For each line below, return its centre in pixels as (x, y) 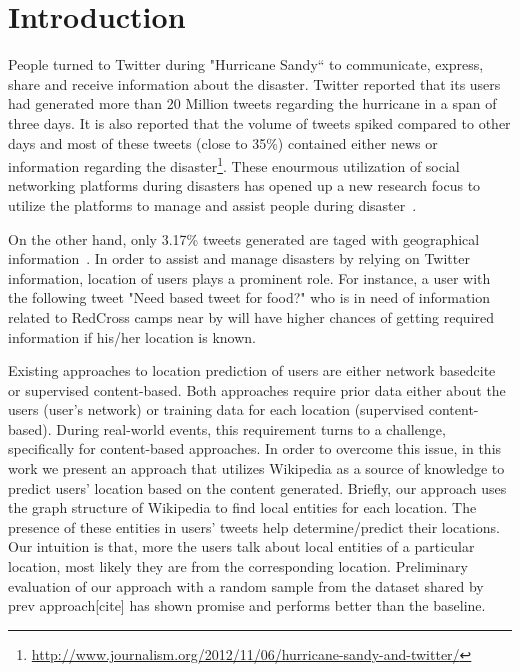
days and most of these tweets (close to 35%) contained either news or (223, 142)
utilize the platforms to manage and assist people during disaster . (212, 204)
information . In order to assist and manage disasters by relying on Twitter (239, 258)
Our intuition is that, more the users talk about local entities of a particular (241, 546)
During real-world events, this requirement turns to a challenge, (251, 428)
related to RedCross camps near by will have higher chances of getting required (251, 316)
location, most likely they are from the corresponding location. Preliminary (238, 566)
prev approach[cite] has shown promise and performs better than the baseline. (247, 605)
